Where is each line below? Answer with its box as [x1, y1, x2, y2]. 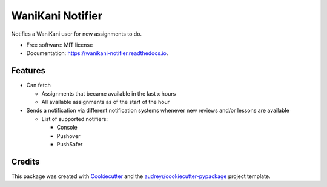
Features [11, 65, 45, 76]
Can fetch [26, 82, 51, 89]
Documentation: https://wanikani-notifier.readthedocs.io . [26, 50, 168, 57]
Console [56, 124, 78, 131]
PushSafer [56, 140, 83, 148]
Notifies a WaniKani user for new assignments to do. [11, 30, 142, 38]
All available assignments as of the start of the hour [41, 99, 170, 106]
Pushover [56, 132, 81, 139]
